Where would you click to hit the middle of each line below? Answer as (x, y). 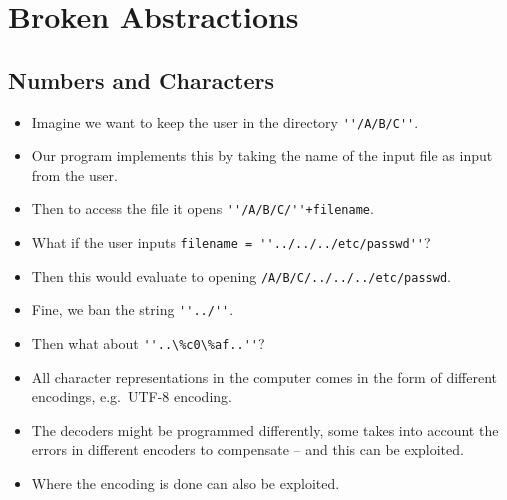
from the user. (74, 174)
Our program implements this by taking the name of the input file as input (262, 155)
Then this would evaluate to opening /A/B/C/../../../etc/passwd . (241, 275)
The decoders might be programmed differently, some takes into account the (265, 429)
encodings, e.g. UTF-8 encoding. (131, 396)
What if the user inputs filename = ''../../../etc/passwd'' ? (231, 242)
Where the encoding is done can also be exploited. (185, 483)
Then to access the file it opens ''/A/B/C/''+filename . (202, 208)
